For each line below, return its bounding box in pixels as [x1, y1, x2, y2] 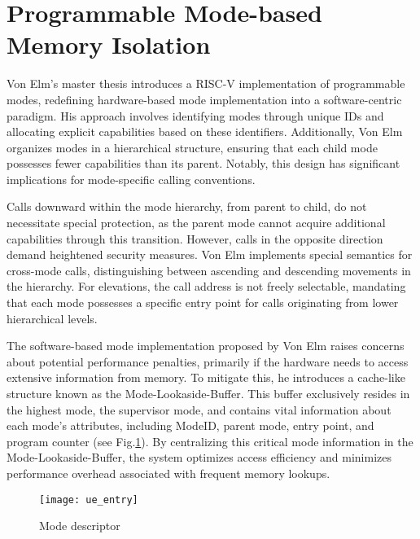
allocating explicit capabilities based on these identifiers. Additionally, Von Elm [7, 123, 403, 140]
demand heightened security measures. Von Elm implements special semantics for [7, 246, 413, 263]
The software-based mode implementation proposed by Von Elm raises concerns [7, 337, 405, 354]
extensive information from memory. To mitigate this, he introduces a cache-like [7, 369, 405, 386]
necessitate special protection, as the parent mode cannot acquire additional [7, 214, 386, 231]
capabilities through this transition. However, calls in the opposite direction [7, 230, 383, 247]
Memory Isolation [7, 28, 211, 61]
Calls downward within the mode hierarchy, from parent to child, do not [7, 198, 367, 215]
